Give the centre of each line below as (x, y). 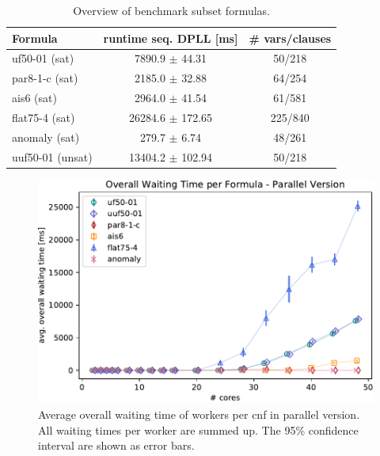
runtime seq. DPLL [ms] (171, 38)
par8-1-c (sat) (45, 78)
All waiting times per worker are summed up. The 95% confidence (198, 429)
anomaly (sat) (46, 137)
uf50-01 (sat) (43, 58)
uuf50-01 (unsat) (52, 156)
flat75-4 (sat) (44, 117)
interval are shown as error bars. (116, 445)
